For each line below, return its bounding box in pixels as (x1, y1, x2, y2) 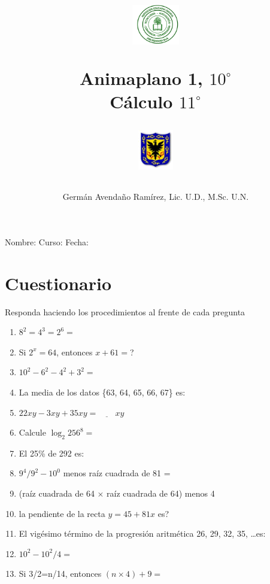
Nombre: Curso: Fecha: (5, 235, 89, 248)
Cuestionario (5, 270, 112, 295)
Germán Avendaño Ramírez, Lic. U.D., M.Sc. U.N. (62, 190, 249, 203)
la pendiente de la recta (19, 507, 105, 519)
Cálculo (110, 89, 173, 113)
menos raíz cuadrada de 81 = (63, 467, 171, 479)
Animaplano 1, (79, 65, 203, 90)
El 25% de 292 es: (19, 446, 84, 459)
